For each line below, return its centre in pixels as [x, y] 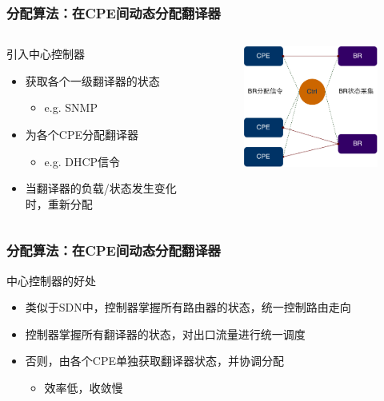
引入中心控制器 [46, 54]
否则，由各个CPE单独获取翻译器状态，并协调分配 [154, 361]
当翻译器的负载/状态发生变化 [101, 188]
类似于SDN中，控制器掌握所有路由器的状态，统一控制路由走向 [188, 307]
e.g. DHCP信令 [82, 161]
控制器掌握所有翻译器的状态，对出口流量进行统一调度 [165, 334]
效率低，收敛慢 [84, 387]
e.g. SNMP [71, 107]
